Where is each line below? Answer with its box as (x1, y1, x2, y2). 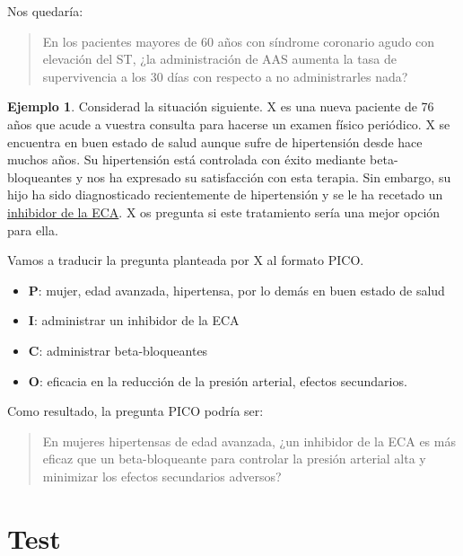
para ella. (7, 220, 58, 239)
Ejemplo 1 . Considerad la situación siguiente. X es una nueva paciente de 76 (7, 97, 434, 116)
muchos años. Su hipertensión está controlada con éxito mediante (7, 150, 366, 169)
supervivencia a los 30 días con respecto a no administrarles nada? (42, 66, 408, 85)
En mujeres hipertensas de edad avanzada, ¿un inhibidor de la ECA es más (42, 431, 456, 450)
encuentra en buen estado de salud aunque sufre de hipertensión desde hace (7, 132, 423, 151)
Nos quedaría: (7, 2, 83, 20)
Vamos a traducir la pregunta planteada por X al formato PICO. (7, 251, 364, 269)
